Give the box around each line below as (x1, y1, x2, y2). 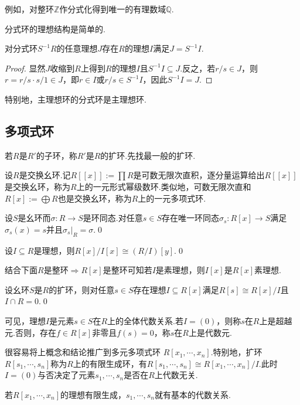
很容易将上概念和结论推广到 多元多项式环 (5, 346, 161, 358)
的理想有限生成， (60, 388, 127, 400)
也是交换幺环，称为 (57, 192, 132, 204)
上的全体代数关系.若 (107, 314, 183, 326)
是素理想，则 (155, 264, 205, 276)
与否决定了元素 (37, 369, 96, 381)
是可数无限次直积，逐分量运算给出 (133, 169, 265, 181)
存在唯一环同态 (161, 212, 219, 224)
